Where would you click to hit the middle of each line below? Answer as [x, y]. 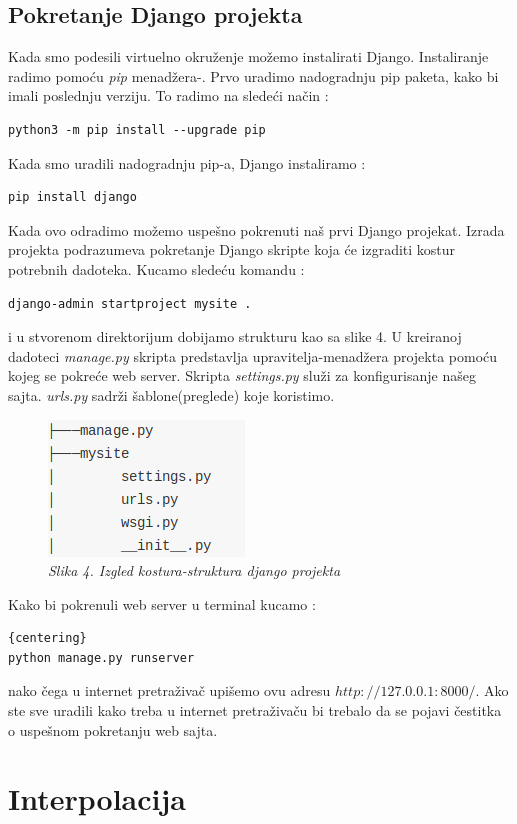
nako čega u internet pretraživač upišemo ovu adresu [169, 690]
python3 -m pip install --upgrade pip [137, 129]
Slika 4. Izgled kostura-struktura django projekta [194, 570]
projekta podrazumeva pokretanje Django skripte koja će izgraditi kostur [232, 249]
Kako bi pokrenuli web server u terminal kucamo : [162, 603]
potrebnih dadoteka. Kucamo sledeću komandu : [156, 268]
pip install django [72, 197]
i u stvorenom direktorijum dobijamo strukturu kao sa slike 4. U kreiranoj [235, 336]
